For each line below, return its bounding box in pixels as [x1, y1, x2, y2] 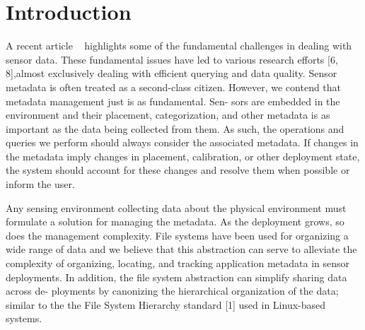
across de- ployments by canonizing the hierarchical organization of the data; [6, 283, 339, 298]
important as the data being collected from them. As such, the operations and [6, 121, 344, 136]
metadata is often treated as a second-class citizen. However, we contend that [6, 79, 342, 94]
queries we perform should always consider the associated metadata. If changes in [6, 135, 359, 150]
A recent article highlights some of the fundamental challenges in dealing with [6, 38, 352, 53]
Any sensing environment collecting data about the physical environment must [6, 200, 347, 215]
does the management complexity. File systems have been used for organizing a [6, 228, 349, 242]
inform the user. [6, 177, 75, 191]
